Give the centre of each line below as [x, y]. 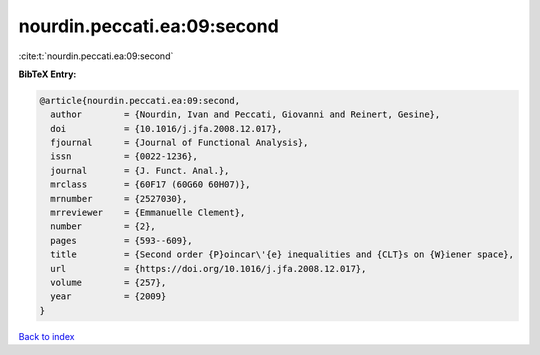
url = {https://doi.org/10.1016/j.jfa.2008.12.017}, [208, 268]
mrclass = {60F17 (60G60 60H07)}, [150, 184]
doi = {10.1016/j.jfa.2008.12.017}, [166, 128]
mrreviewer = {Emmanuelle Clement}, [148, 213]
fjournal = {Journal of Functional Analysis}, [179, 143]
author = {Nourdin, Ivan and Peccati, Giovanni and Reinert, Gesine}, [245, 114]
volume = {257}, [108, 282]
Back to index [46, 336]
